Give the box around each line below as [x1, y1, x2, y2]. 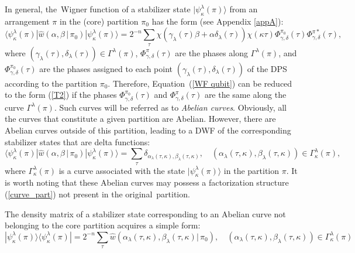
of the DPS [247, 62, 287, 74]
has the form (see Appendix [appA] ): [151, 15, 284, 27]
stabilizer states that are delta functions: [5, 135, 150, 148]
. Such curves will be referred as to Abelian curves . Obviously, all [54, 101, 287, 113]
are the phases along [175, 46, 248, 59]
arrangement [5, 15, 50, 27]
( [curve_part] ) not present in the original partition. [5, 187, 190, 200]
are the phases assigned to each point [39, 62, 173, 74]
